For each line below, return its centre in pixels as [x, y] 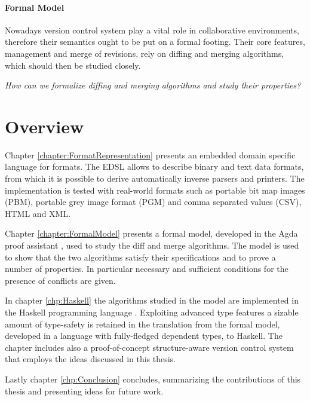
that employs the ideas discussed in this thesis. [90, 359]
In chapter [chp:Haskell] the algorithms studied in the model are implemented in [152, 300]
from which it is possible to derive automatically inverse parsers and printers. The [155, 178]
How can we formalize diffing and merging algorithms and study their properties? [153, 85]
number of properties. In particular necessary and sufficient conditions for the [147, 269]
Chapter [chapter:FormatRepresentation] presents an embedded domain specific [150, 154]
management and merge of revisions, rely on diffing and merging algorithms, [145, 53]
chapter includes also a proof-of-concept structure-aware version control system [149, 347]
